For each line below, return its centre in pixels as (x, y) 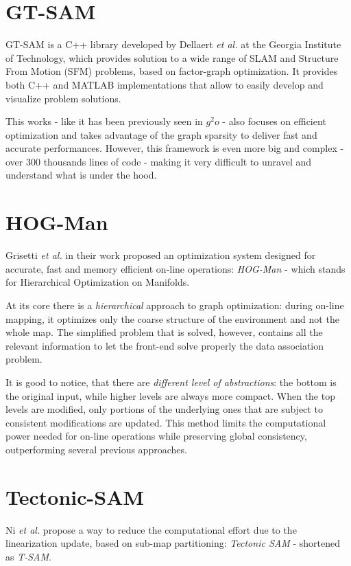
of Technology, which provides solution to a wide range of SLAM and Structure (172, 57)
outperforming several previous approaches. (96, 449)
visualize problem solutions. (63, 98)
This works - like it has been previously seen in (104, 121)
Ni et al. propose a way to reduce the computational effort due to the (151, 529)
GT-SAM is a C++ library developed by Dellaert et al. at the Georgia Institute (173, 44)
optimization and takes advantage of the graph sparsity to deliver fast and (161, 134)
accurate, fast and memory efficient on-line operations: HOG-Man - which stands (175, 268)
